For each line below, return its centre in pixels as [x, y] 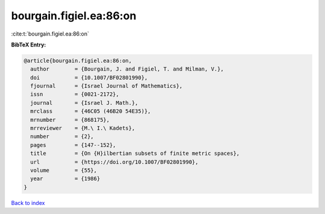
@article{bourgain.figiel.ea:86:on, [78, 61]
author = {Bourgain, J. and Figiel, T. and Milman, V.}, [127, 69]
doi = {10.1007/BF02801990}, [89, 77]
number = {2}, [62, 137]
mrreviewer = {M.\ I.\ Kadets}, [83, 128]
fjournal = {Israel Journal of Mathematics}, [107, 86]
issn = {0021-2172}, [75, 94]
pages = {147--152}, [73, 145]
